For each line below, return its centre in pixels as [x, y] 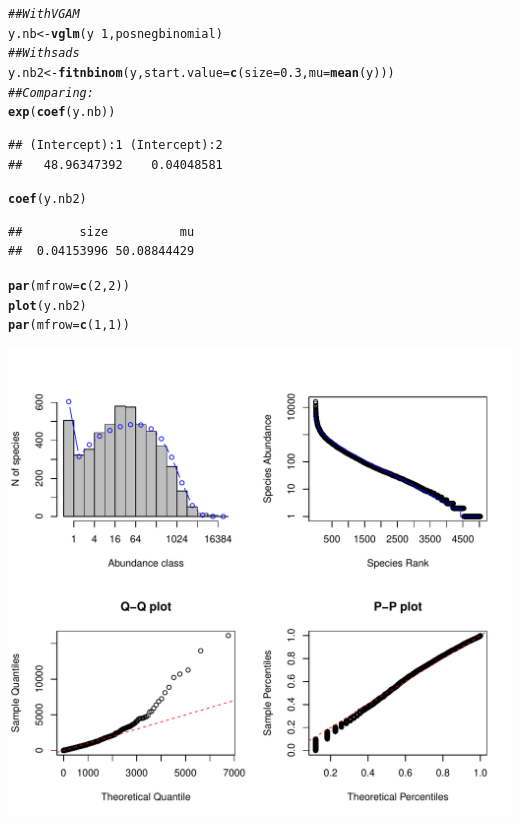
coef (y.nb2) [47, 199]
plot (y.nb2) [47, 305]
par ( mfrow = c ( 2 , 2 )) [69, 285]
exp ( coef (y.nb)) [62, 112]
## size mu [101, 231]
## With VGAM [44, 14]
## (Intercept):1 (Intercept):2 [115, 144]
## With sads [44, 53]
